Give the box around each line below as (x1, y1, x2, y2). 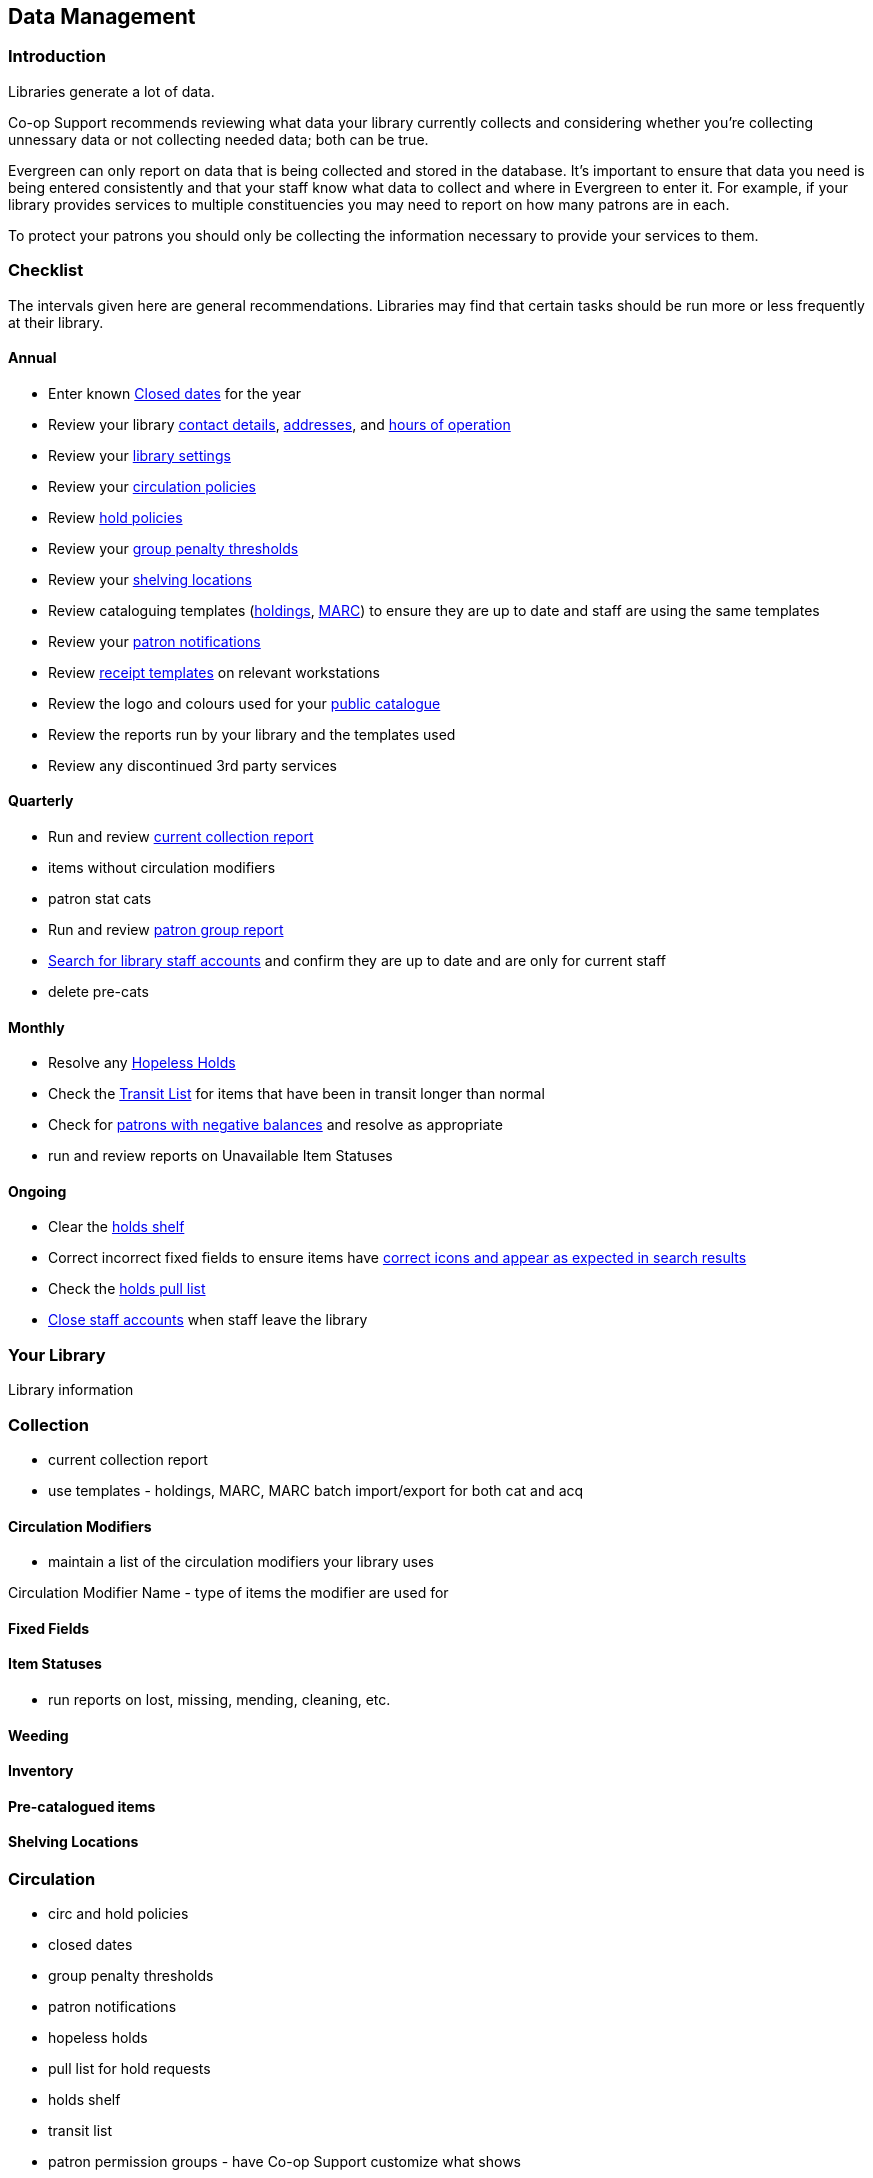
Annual (8, 349, 57, 367)
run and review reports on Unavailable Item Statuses (48, 1147, 393, 1165)
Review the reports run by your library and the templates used (48, 725, 456, 743)
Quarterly (8, 792, 74, 810)
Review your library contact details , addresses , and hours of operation (48, 415, 511, 433)
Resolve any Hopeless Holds (48, 1054, 236, 1072)
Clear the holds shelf (48, 1218, 185, 1236)
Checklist (8, 260, 84, 281)
